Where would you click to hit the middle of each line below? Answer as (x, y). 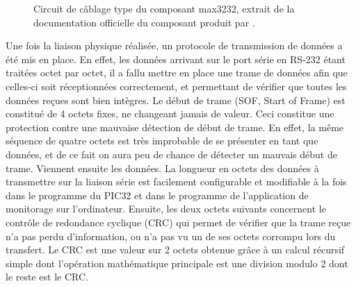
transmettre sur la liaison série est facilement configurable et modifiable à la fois (176, 182)
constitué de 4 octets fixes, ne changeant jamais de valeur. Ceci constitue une (170, 113)
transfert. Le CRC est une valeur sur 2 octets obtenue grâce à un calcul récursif (175, 250)
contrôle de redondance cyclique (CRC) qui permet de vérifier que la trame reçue (178, 222)
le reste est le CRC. (47, 277)
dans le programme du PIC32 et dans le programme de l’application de (157, 195)
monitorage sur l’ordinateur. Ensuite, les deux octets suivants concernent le (166, 209)
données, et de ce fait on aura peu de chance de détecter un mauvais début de (171, 154)
